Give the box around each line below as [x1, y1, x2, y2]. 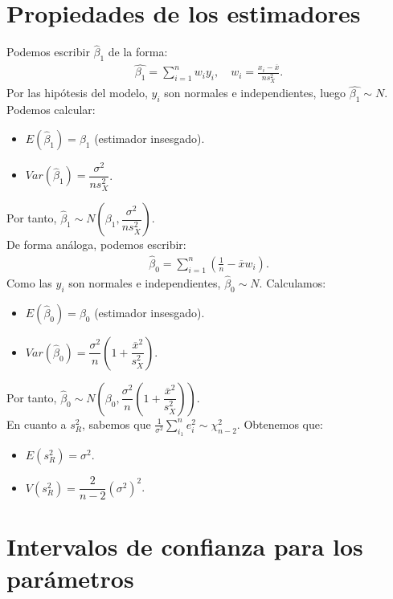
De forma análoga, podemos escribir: [6, 236, 186, 253]
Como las [6, 275, 52, 291]
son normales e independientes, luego [164, 84, 346, 101]
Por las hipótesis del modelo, [6, 84, 148, 101]
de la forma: [108, 43, 168, 60]
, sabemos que [81, 415, 151, 432]
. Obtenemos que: [236, 415, 323, 432]
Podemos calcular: [6, 101, 96, 118]
